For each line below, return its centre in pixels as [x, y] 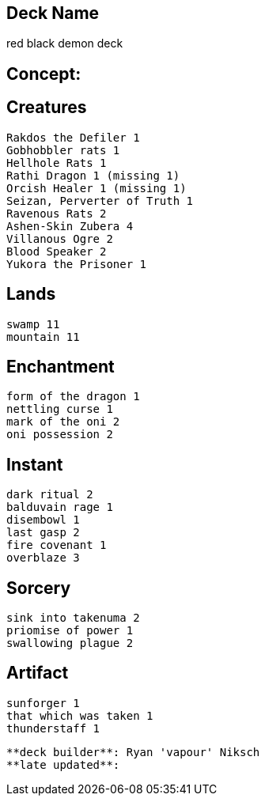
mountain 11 [43, 337]
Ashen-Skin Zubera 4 [70, 226]
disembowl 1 [43, 520]
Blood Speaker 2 [57, 251]
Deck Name [53, 13]
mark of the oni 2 [63, 422]
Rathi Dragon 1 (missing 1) [93, 175]
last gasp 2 [43, 533]
